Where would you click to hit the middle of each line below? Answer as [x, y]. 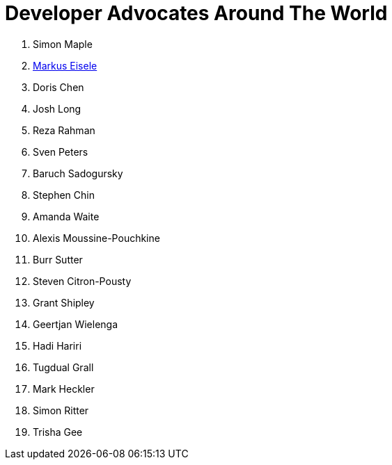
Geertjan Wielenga [76, 324]
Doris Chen [58, 87]
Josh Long [57, 108]
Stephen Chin [64, 195]
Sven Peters [61, 152]
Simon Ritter [61, 410]
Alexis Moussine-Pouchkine [96, 238]
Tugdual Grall [63, 367]
